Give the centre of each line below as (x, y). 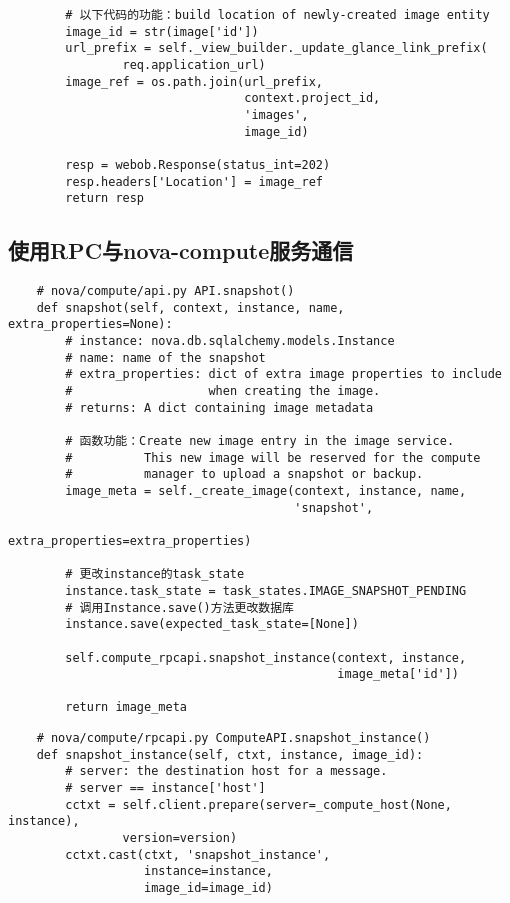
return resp (105, 198)
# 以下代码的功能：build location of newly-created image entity (277, 15)
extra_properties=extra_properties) (130, 540)
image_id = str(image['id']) (162, 31)
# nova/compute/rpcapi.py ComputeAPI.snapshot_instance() (233, 738)
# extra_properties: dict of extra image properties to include (283, 374)
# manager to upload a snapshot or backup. (244, 474)
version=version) (180, 838)
